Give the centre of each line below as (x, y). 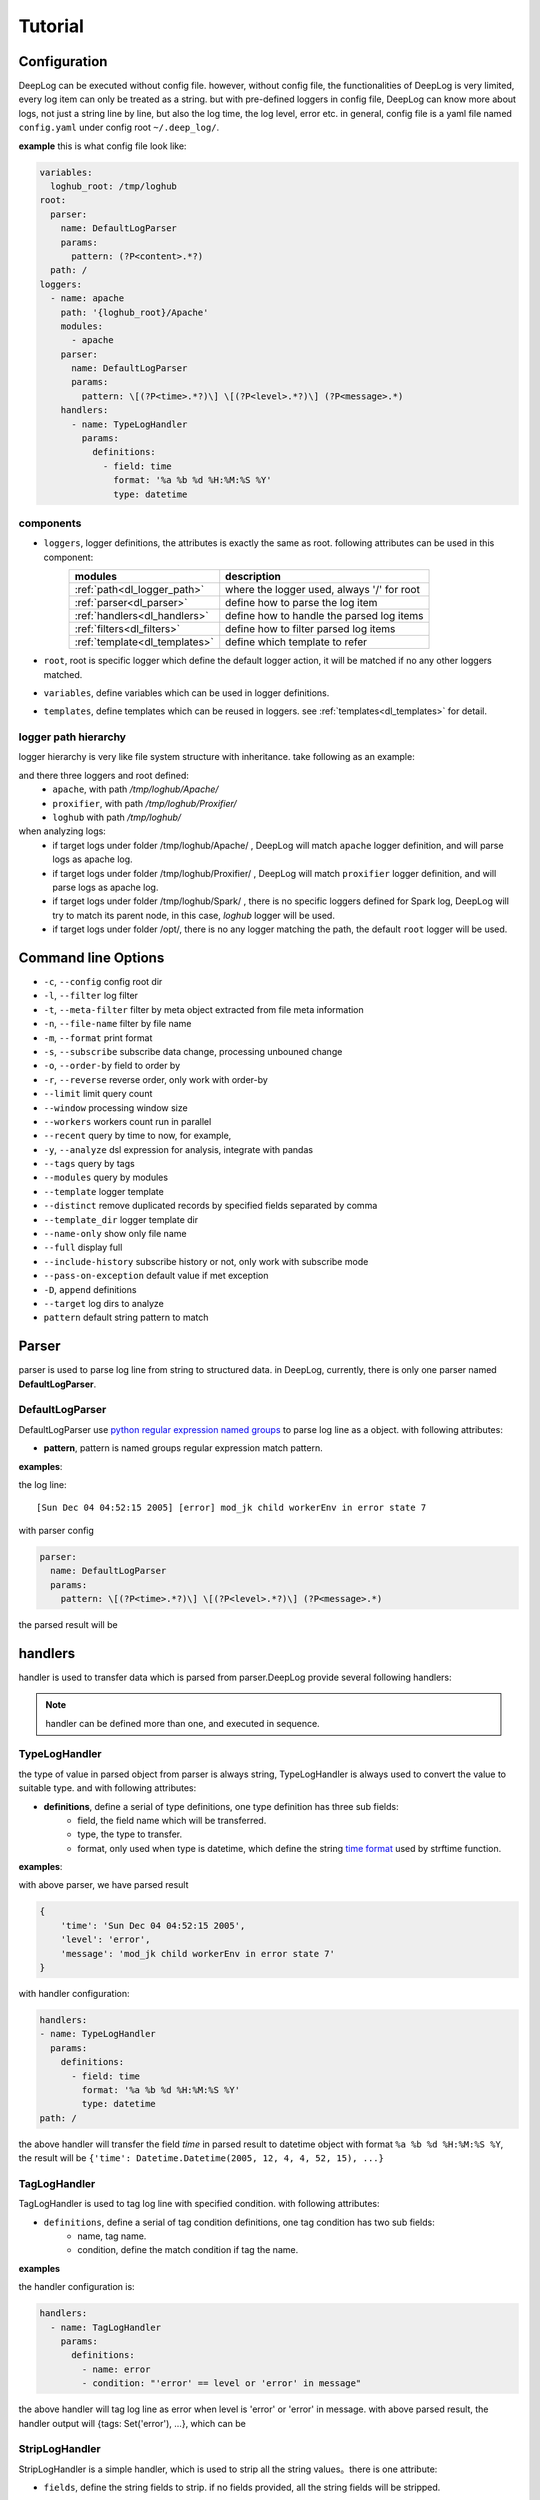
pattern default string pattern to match (126, 1317)
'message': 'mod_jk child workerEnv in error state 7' (197, 1953)
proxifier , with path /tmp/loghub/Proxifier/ (144, 803)
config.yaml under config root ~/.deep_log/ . (119, 127)
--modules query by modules (106, 1177)
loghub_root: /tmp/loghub (113, 186)
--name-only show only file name (115, 1234)
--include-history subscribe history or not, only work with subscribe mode (206, 1261)
